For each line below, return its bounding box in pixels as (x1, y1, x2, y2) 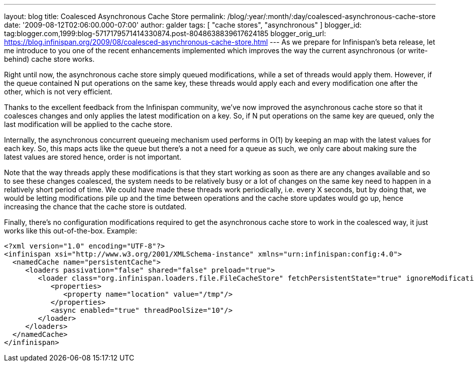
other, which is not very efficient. (4, 87, 112, 96)
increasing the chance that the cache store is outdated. (4, 202, 187, 211)
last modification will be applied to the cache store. (4, 120, 173, 129)
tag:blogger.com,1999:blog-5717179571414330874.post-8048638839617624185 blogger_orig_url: (4, 29, 326, 38)
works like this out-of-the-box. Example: (4, 226, 138, 235)
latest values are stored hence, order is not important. (4, 153, 182, 161)
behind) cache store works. (4, 55, 95, 63)
